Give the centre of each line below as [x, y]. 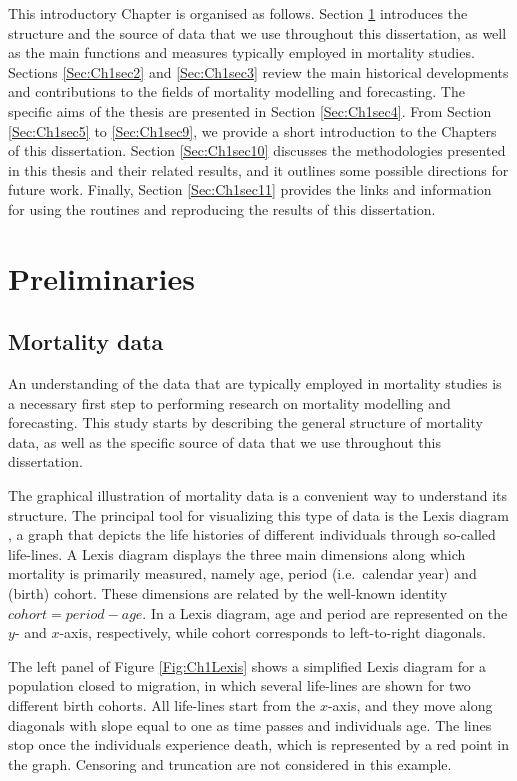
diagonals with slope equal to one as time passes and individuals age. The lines [250, 724]
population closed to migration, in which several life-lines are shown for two [239, 685]
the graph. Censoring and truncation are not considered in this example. [230, 763]
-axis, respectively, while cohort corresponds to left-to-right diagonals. [272, 632]
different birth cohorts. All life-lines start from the [162, 705]
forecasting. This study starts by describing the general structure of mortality [245, 422]
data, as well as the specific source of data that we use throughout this [224, 441]
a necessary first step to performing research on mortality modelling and [229, 402]
